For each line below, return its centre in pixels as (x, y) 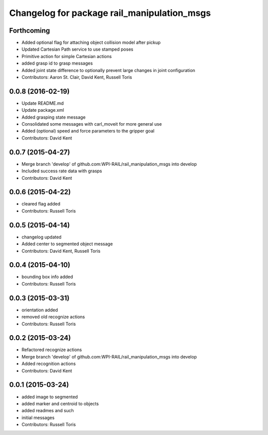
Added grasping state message (54, 117)
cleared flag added (41, 204)
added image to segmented (50, 397)
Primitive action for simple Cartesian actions (67, 56)
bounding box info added (47, 277)
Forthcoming (30, 31)
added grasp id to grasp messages (57, 63)
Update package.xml (43, 110)
